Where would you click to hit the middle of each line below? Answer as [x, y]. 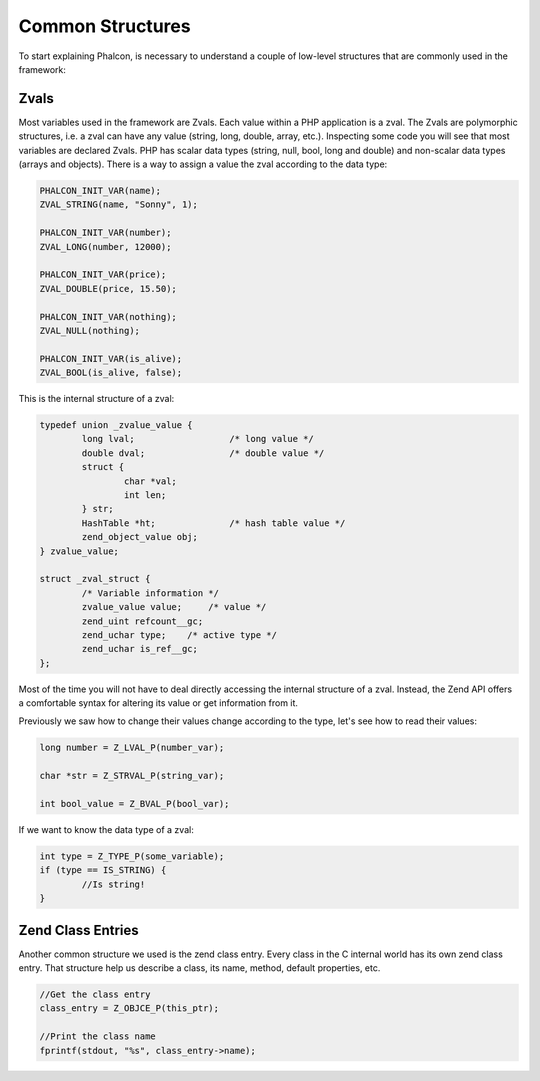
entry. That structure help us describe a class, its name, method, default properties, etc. [199, 968]
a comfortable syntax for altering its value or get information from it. [158, 703]
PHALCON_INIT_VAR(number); [105, 233]
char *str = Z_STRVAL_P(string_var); [132, 776]
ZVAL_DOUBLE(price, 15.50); [108, 288]
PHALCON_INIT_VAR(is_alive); [111, 358]
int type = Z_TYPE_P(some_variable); [132, 856]
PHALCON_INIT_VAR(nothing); [108, 316]
